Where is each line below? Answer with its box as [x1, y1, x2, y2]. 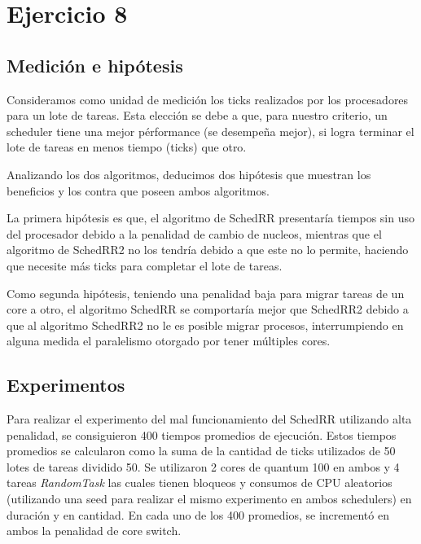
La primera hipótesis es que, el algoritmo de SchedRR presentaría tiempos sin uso [7, 209, 415, 226]
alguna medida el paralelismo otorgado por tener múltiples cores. [7, 332, 331, 349]
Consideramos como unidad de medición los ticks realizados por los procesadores [7, 90, 409, 107]
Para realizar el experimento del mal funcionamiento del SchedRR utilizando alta [7, 410, 412, 428]
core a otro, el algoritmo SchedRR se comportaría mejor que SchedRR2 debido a [7, 301, 409, 318]
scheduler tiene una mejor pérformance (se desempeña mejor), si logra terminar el [7, 122, 414, 139]
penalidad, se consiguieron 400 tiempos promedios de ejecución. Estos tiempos [7, 426, 397, 443]
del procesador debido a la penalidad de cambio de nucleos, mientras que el [7, 225, 382, 242]
